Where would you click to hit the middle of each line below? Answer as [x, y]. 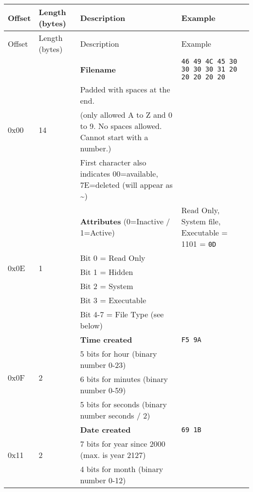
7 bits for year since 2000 [123, 444]
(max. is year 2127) [113, 455]
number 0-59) [103, 390]
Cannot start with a [114, 137]
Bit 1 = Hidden [107, 272]
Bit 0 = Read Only [113, 258]
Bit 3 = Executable [113, 300]
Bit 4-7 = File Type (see [122, 314]
